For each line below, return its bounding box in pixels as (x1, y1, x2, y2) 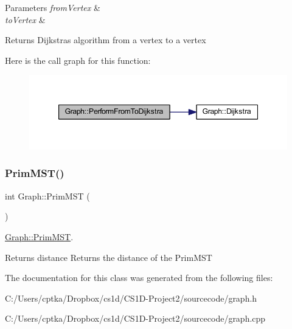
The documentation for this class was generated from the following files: (5, 271, 273, 284)
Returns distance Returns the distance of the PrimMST (5, 251, 212, 263)
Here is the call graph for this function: (5, 54, 151, 66)
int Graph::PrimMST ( (5, 189, 90, 202)
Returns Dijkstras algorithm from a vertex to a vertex (5, 33, 206, 46)
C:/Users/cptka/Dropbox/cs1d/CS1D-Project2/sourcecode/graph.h (5, 291, 257, 304)
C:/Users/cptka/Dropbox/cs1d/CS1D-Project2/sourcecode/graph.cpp (5, 312, 266, 325)
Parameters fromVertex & (5, 1, 100, 13)
